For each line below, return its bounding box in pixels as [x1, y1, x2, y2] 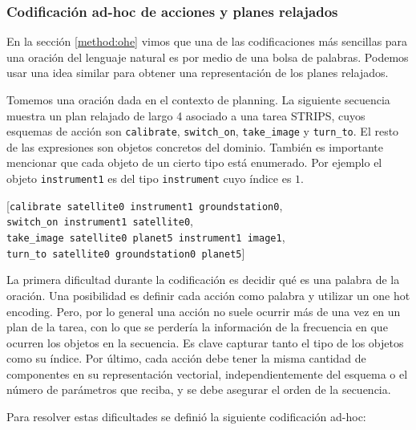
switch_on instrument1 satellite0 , [6, 213, 193, 229]
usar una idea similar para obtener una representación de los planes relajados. [6, 64, 389, 81]
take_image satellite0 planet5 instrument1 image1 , [6, 229, 285, 245]
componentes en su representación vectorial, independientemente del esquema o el [6, 365, 408, 382]
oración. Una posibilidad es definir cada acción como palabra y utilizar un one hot [6, 286, 410, 303]
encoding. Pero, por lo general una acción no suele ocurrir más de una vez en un [6, 302, 401, 319]
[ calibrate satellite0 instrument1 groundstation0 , [6, 197, 283, 213]
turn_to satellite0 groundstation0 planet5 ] [6, 244, 245, 261]
